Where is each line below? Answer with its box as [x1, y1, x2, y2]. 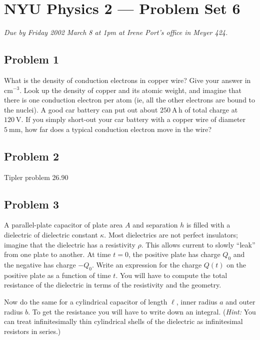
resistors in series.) [4, 325, 61, 336]
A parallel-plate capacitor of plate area [4, 219, 123, 230]
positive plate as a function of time [4, 269, 111, 280]
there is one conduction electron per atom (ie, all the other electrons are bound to [4, 94, 255, 105]
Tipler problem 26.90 [4, 171, 68, 182]
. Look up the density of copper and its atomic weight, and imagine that [19, 84, 241, 95]
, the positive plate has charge [128, 249, 220, 259]
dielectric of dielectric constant [4, 229, 98, 240]
